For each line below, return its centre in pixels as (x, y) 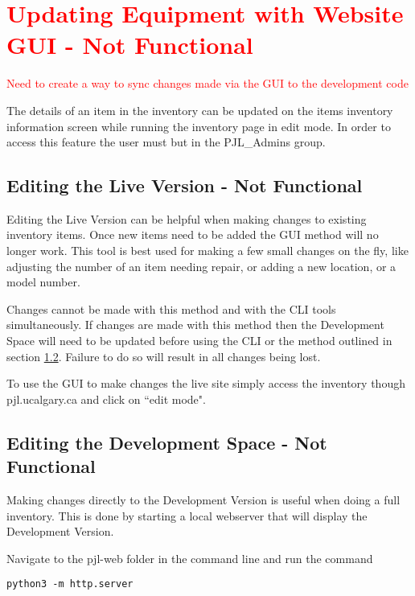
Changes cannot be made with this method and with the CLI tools (171, 308)
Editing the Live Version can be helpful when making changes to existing (187, 218)
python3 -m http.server (70, 584)
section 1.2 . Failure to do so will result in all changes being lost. (164, 356)
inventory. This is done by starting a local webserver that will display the (187, 515)
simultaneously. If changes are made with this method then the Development (195, 325)
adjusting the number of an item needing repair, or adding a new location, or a (201, 266)
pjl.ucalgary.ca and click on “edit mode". (106, 399)
